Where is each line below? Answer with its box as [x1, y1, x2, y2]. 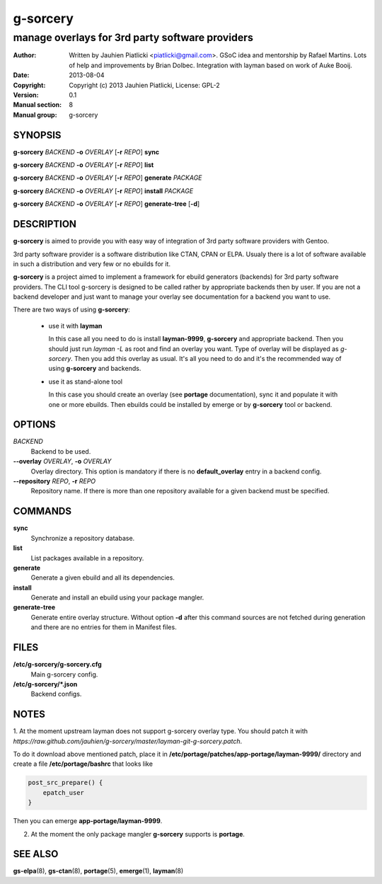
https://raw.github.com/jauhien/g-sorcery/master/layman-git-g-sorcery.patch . [13, 737, 243, 745]
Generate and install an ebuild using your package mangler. [30, 593, 204, 602]
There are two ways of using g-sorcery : [13, 305, 130, 314]
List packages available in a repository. [30, 553, 144, 562]
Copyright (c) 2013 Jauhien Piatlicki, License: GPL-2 [69, 81, 221, 89]
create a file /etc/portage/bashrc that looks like [13, 759, 154, 768]
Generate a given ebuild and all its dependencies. [30, 573, 175, 582]
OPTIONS [13, 418, 56, 431]
